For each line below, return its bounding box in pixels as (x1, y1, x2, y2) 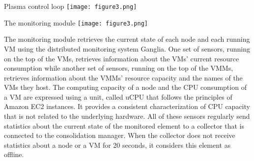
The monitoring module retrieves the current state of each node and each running (4, 34, 250, 44)
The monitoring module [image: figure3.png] (4, 17, 148, 27)
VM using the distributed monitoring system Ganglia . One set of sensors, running (4, 43, 251, 54)
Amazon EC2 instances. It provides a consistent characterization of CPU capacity (4, 101, 250, 111)
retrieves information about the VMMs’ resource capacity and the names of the (4, 72, 243, 82)
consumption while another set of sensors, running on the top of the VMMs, (4, 63, 233, 73)
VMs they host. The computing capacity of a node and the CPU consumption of (4, 82, 247, 92)
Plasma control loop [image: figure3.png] (4, 1, 137, 11)
